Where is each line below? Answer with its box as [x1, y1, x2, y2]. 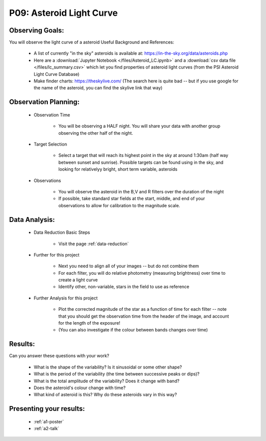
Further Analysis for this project [33, 295, 98, 301]
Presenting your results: [9, 404, 85, 413]
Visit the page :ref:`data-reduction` [58, 241, 129, 247]
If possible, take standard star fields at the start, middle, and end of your [58, 195, 205, 202]
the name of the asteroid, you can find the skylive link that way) [33, 85, 163, 91]
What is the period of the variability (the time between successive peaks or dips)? [33, 371, 199, 377]
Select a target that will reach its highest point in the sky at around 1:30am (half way [58, 152, 229, 158]
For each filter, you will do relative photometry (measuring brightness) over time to [58, 270, 226, 276]
